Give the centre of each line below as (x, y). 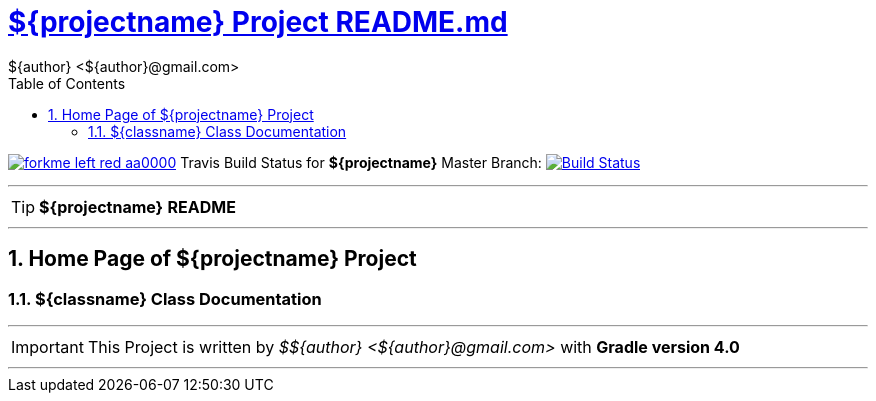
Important (47, 346)
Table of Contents (67, 83)
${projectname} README (137, 206)
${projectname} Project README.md (258, 22)
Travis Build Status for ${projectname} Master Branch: (361, 162)
